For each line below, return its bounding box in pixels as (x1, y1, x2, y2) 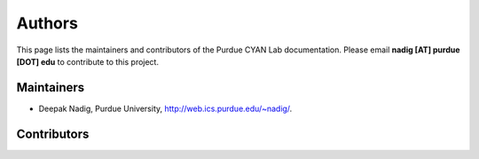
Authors (16, 13, 79, 33)
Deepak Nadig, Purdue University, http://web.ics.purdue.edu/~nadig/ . (38, 103, 293, 114)
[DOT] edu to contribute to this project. (16, 56, 160, 67)
